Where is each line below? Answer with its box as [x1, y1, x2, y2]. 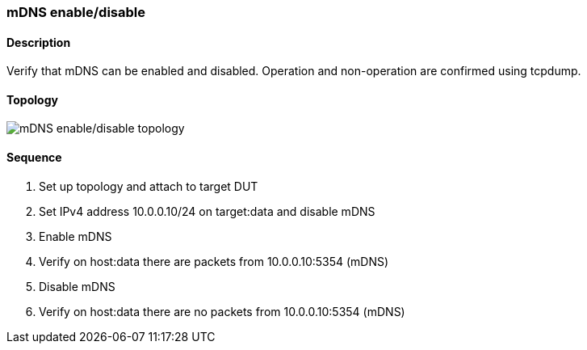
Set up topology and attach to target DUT [39, 179, 258, 193]
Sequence [6, 150, 62, 165]
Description [6, 35, 71, 49]
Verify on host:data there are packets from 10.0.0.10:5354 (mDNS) [39, 254, 389, 268]
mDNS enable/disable [6, 4, 145, 20]
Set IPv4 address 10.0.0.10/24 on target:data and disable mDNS [39, 204, 375, 218]
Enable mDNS [39, 229, 112, 243]
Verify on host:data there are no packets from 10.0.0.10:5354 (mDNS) [39, 304, 405, 318]
